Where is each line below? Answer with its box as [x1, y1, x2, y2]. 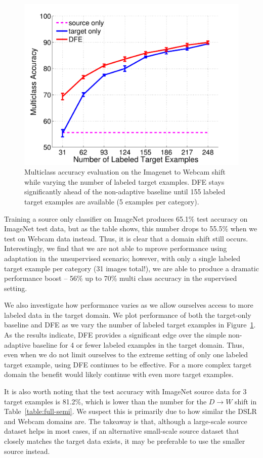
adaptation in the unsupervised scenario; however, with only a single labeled [4, 253, 241, 263]
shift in [235, 396, 257, 406]
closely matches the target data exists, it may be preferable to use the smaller [4, 436, 245, 446]
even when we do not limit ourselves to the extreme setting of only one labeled [4, 349, 248, 360]
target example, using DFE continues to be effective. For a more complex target [4, 359, 252, 369]
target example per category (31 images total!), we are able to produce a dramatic [4, 263, 259, 273]
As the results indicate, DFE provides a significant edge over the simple [4, 329, 226, 340]
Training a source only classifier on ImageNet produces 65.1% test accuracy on [4, 213, 248, 224]
